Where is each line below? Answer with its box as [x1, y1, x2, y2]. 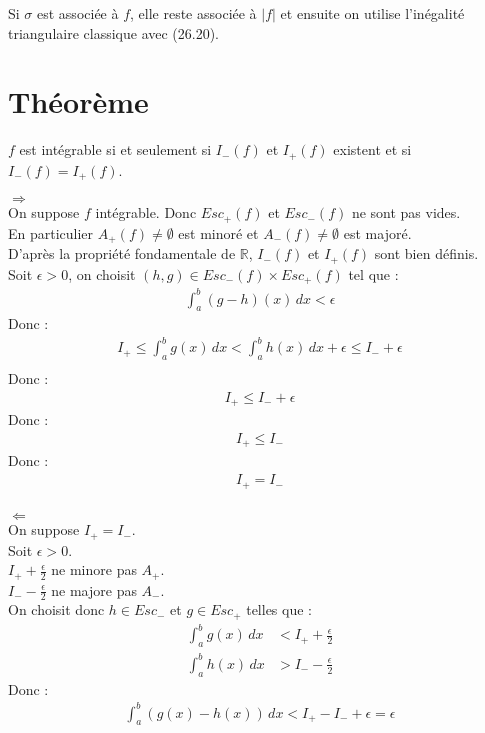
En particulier [8, 222, 94, 243]
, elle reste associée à [130, 3, 257, 23]
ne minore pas [51, 559, 137, 580]
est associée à [37, 3, 119, 23]
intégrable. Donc [95, 202, 197, 223]
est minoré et [178, 222, 259, 243]
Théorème [8, 81, 149, 122]
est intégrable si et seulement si [19, 139, 212, 160]
